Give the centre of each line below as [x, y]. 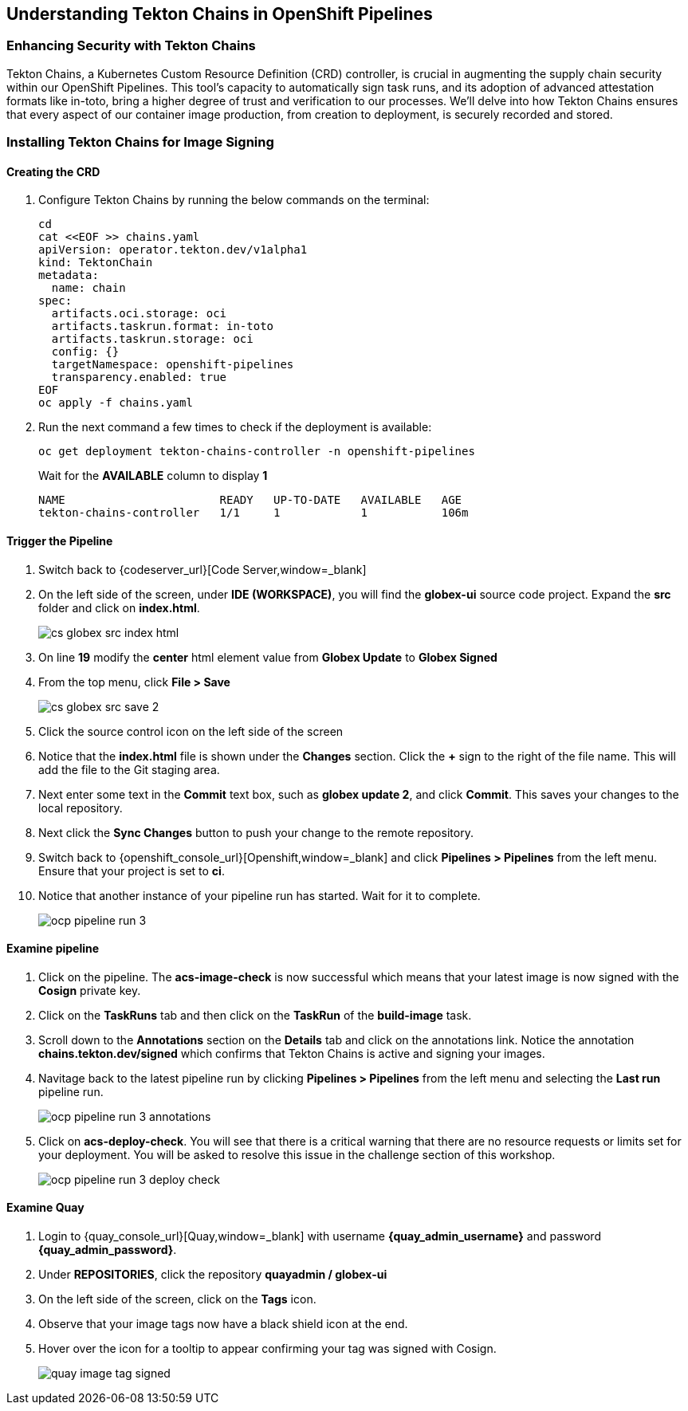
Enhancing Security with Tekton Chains [131, 46]
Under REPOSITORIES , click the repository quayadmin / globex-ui [213, 1275]
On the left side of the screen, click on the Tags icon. [177, 1299]
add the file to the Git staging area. [129, 769]
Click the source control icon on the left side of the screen [191, 731]
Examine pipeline [53, 949]
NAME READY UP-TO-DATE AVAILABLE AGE [250, 500]
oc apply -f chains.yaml [116, 403]
